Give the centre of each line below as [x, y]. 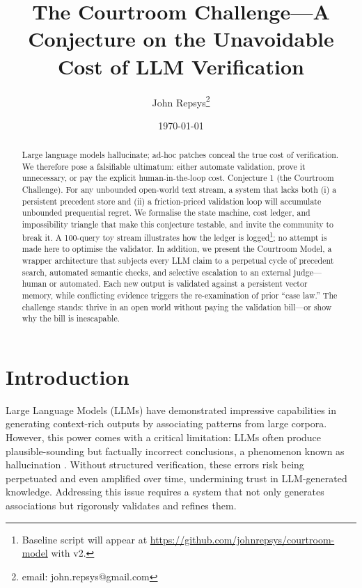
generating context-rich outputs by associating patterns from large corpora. [166, 423]
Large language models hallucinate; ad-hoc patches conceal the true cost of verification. [180, 155]
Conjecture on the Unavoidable [181, 39]
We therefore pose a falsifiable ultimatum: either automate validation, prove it [164, 166]
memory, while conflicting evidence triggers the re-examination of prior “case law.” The [180, 295]
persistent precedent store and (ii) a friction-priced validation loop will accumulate [172, 201]
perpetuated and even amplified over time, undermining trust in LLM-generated [176, 478]
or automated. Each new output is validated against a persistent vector [179, 284]
